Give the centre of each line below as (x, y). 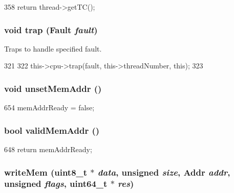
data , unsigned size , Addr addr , (164, 172)
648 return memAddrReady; (48, 149)
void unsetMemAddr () (53, 88)
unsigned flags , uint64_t (56, 184)
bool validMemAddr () (52, 130)
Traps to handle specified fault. (53, 48)
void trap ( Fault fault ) (51, 29)
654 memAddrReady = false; (49, 107)
